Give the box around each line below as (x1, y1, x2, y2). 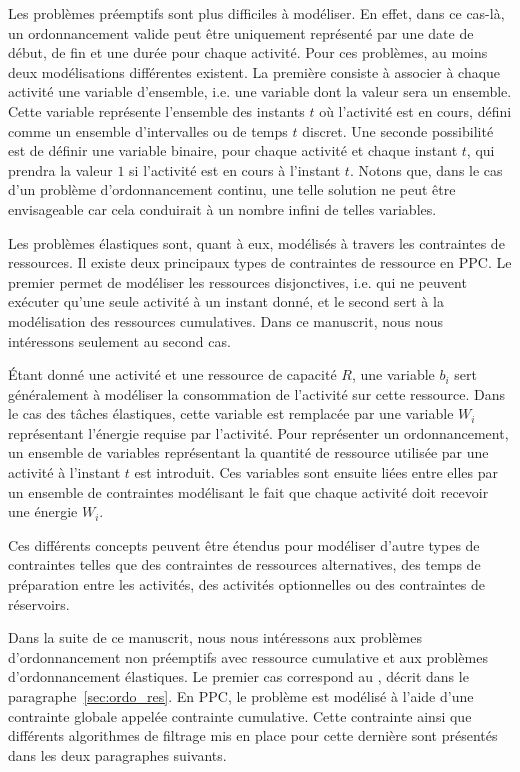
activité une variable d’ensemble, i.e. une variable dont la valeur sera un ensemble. (8, 81, 512, 102)
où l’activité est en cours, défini (319, 100, 512, 121)
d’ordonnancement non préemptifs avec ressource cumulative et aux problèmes (8, 646, 488, 667)
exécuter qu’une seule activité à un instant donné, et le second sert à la (8, 291, 444, 312)
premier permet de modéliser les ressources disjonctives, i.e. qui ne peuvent (8, 271, 467, 292)
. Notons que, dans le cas (349, 159, 503, 180)
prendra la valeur (8, 159, 113, 180)
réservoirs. (8, 593, 70, 614)
